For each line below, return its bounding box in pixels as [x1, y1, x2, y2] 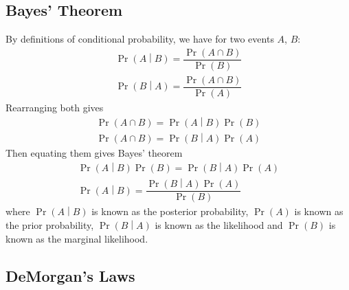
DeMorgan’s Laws [5, 265, 135, 286]
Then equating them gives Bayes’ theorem [5, 146, 183, 160]
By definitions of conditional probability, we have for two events [5, 32, 274, 46]
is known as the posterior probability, [91, 204, 249, 219]
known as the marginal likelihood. [5, 231, 148, 245]
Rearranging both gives [5, 100, 104, 114]
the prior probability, [5, 217, 94, 232]
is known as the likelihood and [155, 217, 283, 232]
